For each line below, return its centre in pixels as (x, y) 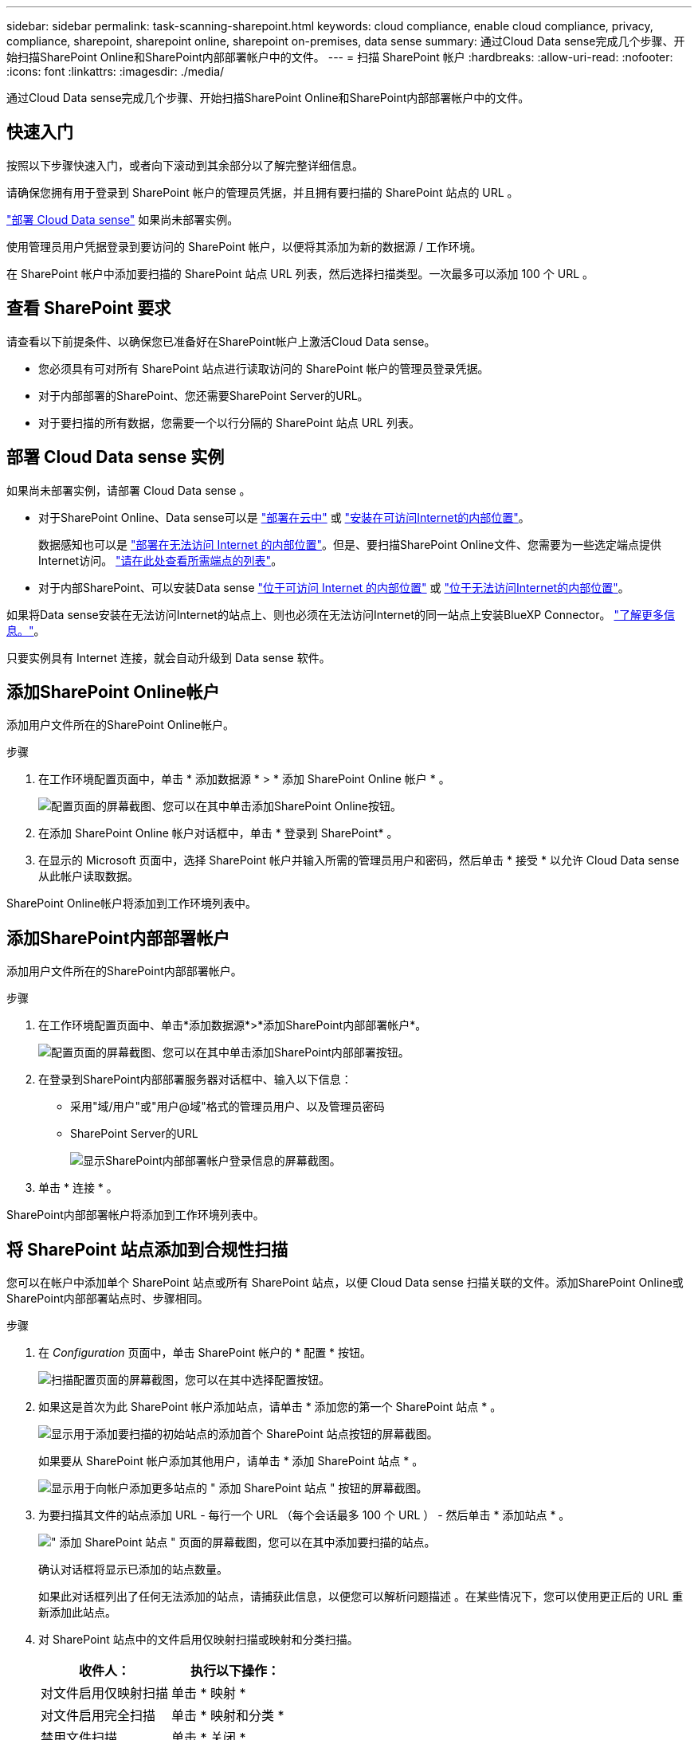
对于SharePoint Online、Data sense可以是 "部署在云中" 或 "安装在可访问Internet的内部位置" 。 (284, 517)
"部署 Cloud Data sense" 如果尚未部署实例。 (123, 219)
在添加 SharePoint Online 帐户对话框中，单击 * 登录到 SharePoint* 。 (218, 833)
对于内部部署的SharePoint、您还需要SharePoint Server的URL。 (204, 395)
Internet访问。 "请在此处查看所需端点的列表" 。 (161, 560)
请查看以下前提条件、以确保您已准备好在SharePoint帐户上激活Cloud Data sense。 (221, 341)
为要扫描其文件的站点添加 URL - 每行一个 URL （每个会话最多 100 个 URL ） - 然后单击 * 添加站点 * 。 (304, 1515)
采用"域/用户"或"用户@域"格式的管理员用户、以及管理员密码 (227, 1107)
